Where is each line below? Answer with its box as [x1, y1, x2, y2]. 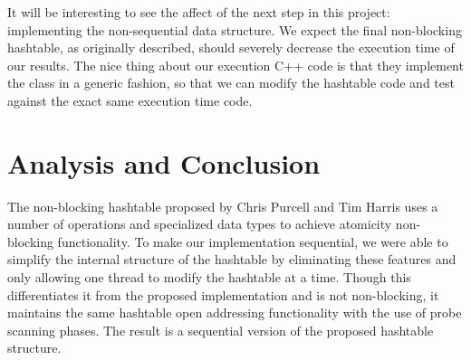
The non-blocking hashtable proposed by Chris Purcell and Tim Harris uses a [7, 196, 438, 215]
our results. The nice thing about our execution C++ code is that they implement [7, 55, 464, 74]
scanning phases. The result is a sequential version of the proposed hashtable [7, 320, 434, 339]
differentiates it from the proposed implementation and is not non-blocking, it [7, 285, 439, 304]
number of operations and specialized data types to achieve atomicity [7, 214, 392, 233]
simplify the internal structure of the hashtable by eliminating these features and [7, 250, 457, 269]
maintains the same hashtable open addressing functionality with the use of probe [7, 303, 462, 322]
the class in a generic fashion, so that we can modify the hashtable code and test [7, 73, 455, 92]
